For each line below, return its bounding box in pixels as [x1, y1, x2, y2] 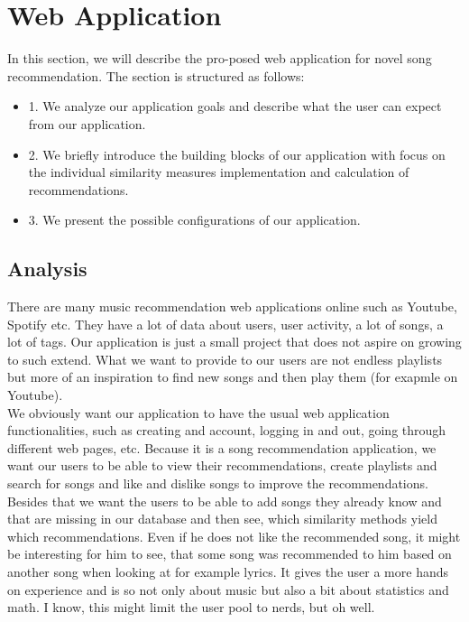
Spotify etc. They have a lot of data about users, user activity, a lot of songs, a [7, 314, 444, 333]
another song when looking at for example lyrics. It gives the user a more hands [7, 562, 449, 580]
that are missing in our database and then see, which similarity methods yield [7, 509, 437, 528]
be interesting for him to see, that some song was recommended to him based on [7, 544, 452, 563]
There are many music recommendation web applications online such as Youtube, [7, 297, 457, 316]
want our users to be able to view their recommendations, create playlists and [7, 456, 437, 475]
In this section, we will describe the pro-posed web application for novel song [7, 49, 432, 68]
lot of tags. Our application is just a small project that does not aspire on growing [7, 332, 462, 351]
